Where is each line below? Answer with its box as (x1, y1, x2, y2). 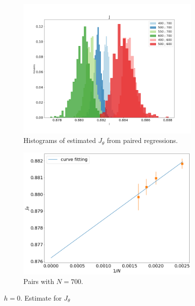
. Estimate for (20, 292, 62, 303)
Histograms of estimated (23, 135, 96, 145)
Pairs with (23, 276, 54, 286)
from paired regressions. (107, 135, 178, 145)
